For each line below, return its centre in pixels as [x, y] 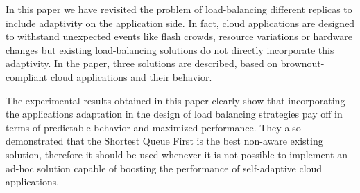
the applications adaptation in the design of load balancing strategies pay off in [174, 114]
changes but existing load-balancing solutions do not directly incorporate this [170, 49]
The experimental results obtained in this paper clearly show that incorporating [175, 100]
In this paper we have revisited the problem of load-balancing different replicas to [179, 9]
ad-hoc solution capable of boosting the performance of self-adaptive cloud [164, 168]
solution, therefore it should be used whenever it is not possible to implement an [177, 154]
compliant [27, 76]
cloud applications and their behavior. [131, 76]
